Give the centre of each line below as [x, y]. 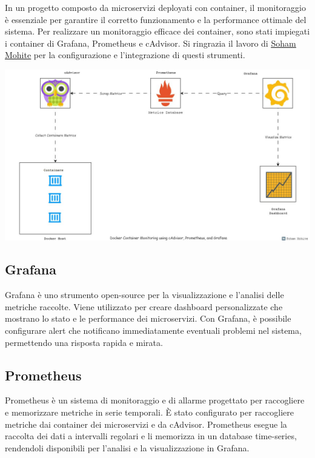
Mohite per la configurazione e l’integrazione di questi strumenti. [125, 55]
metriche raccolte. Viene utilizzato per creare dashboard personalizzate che [144, 306]
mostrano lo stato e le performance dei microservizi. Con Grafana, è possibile [148, 318]
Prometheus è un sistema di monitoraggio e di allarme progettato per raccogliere [155, 400]
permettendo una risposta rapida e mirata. [84, 342]
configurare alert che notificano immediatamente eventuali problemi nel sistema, [153, 330]
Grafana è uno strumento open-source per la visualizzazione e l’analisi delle [144, 295]
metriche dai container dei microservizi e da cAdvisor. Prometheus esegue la [146, 424]
